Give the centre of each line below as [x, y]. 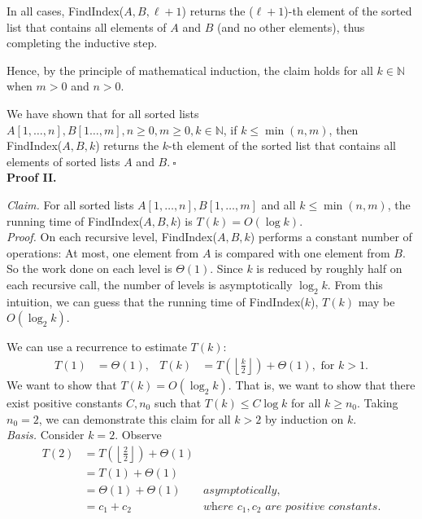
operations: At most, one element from [103, 252]
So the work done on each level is [89, 268]
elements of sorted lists [63, 161]
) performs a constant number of [331, 237]
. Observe [138, 435]
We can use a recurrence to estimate [97, 347]
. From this [355, 284]
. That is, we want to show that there [322, 384]
